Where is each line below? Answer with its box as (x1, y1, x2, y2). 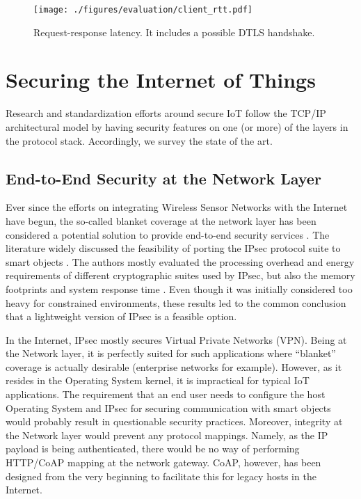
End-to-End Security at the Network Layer (6, 167, 321, 189)
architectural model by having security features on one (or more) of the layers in (6, 119, 348, 134)
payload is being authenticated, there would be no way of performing (6, 441, 300, 456)
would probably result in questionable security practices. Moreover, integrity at (6, 414, 343, 429)
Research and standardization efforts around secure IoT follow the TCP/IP (6, 106, 326, 120)
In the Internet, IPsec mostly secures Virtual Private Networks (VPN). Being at (6, 332, 347, 347)
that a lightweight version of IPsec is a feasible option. (6, 309, 237, 324)
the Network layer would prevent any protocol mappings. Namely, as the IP (6, 427, 328, 442)
